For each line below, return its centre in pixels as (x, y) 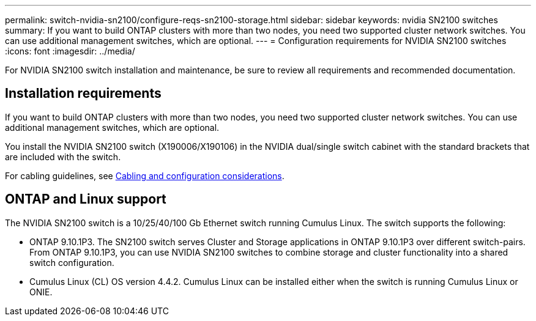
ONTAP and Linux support (86, 199)
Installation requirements (83, 94)
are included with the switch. (63, 157)
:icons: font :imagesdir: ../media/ (70, 51)
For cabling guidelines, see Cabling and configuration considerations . (145, 175)
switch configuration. (72, 262)
